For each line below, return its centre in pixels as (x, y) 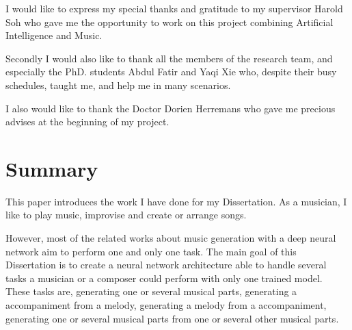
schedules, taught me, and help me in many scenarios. (118, 85)
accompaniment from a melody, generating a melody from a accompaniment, (166, 305)
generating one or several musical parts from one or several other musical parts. (172, 318)
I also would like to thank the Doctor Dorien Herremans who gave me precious (171, 108)
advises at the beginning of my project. (87, 122)
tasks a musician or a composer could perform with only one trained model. (164, 278)
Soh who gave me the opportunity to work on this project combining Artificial (170, 22)
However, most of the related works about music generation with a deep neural (171, 238)
